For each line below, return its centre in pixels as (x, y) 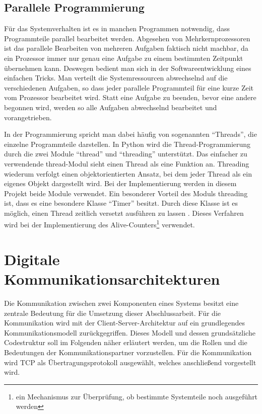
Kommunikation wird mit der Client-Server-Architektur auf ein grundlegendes (124, 323)
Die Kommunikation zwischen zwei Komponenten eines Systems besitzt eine (121, 303)
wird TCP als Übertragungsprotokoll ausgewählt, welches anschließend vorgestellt (130, 362)
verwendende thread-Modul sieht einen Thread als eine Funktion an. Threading (127, 163)
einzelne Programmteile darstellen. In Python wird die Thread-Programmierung (127, 144)
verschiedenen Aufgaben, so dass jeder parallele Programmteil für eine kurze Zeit (129, 87)
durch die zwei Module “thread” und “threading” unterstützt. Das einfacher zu (126, 154)
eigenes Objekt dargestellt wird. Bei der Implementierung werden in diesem (120, 183)
